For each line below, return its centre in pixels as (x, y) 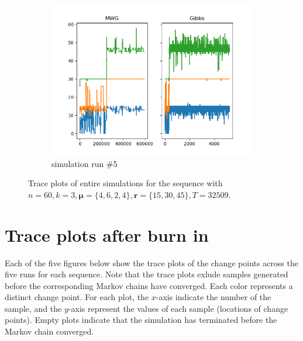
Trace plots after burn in (107, 234)
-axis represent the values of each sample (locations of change (178, 308)
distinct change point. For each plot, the (77, 297)
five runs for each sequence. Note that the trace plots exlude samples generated (147, 274)
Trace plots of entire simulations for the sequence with (125, 183)
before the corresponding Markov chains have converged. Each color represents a (149, 285)
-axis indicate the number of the (214, 297)
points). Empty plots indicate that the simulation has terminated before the (141, 320)
